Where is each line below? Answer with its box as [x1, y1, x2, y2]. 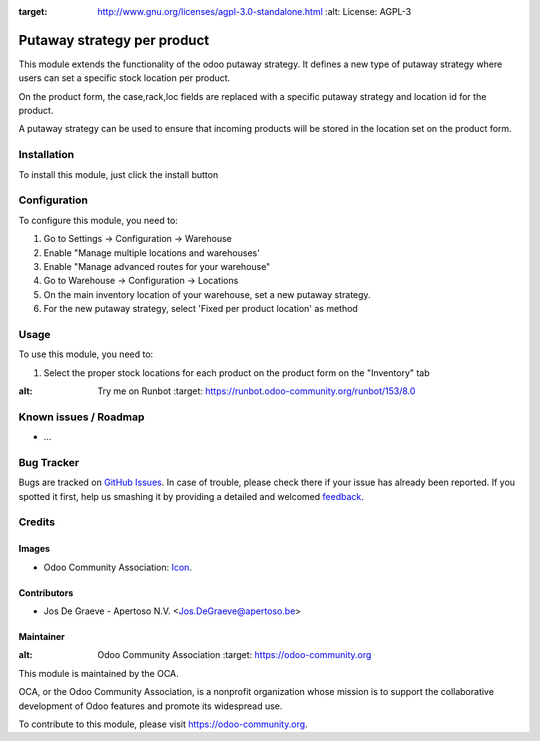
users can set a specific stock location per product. [18, 72, 231, 84]
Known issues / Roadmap [18, 410, 145, 424]
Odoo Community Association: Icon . [43, 561, 192, 573]
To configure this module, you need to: [18, 214, 179, 226]
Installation [18, 148, 75, 162]
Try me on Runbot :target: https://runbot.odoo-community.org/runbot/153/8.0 [97, 385, 416, 397]
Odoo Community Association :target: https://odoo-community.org [97, 649, 372, 661]
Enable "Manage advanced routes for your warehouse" [43, 260, 271, 272]
